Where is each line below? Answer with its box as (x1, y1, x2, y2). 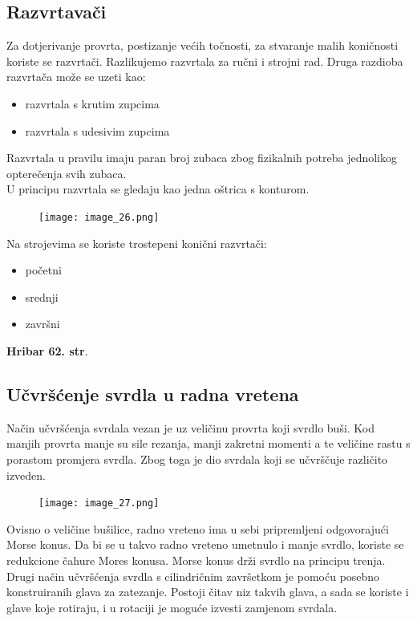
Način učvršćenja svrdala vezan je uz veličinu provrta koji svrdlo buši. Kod (6, 419, 375, 436)
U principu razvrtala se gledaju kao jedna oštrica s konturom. (6, 181, 310, 197)
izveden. (6, 466, 46, 483)
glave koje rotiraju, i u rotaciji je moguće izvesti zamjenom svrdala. (6, 599, 338, 615)
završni (25, 315, 60, 332)
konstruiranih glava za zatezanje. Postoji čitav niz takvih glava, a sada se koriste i (6, 583, 409, 600)
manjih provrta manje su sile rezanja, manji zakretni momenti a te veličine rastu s (6, 435, 411, 452)
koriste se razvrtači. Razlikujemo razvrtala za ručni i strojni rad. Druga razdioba (6, 52, 403, 69)
